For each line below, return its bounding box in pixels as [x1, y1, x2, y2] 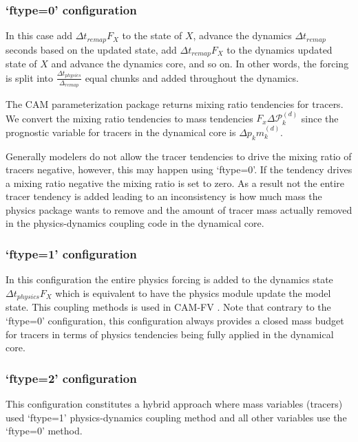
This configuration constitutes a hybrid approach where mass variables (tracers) [6, 396, 343, 410]
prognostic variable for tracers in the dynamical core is [6, 124, 236, 139]
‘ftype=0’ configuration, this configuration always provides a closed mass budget [6, 313, 344, 327]
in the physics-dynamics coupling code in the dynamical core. [6, 216, 264, 230]
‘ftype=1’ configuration [6, 245, 137, 262]
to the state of [122, 28, 182, 43]
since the [301, 111, 339, 125]
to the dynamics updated [227, 42, 333, 56]
